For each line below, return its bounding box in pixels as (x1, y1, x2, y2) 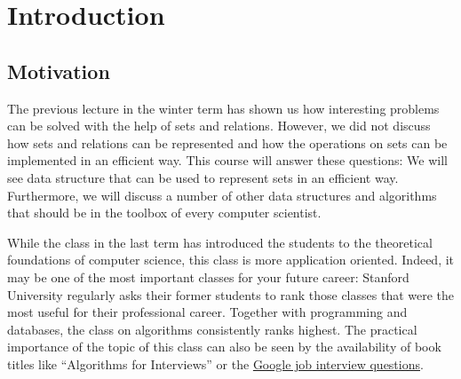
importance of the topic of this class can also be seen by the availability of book (7, 337, 441, 356)
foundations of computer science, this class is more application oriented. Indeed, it (7, 250, 455, 269)
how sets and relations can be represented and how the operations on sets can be (7, 133, 448, 152)
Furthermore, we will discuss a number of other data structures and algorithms (7, 186, 437, 204)
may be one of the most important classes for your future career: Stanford (7, 267, 409, 286)
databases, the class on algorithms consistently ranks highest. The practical (7, 320, 417, 338)
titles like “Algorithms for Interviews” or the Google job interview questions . (7, 354, 424, 373)
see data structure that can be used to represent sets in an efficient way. (7, 168, 399, 186)
